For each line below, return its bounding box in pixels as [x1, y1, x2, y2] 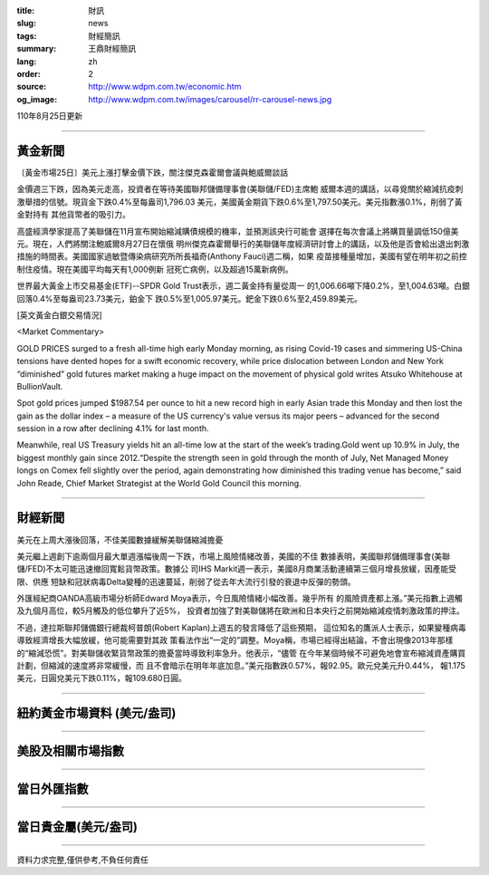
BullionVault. [16, 380, 63, 391]
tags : [16, 30, 37, 41]
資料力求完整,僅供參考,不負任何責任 [16, 854, 149, 865]
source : [16, 82, 47, 92]
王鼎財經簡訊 [88, 43, 136, 54]
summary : [16, 43, 57, 54]
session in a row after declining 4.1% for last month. [16, 423, 209, 434]
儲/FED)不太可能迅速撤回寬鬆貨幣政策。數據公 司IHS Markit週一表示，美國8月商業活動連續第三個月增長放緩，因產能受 [16, 563, 457, 574]
